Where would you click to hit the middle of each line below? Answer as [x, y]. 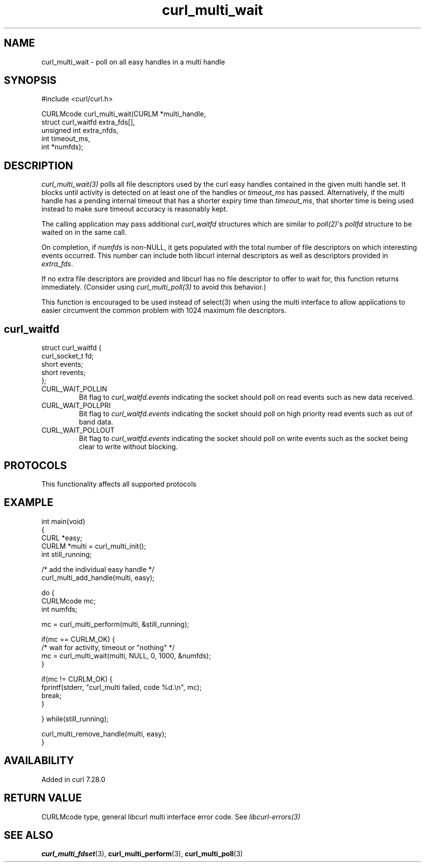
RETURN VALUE [43, 798]
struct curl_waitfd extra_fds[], [88, 122]
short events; [62, 364]
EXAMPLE [29, 503]
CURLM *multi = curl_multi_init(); [94, 546]
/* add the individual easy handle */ [98, 569]
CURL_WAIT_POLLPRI [76, 406]
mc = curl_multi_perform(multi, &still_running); [115, 624]
